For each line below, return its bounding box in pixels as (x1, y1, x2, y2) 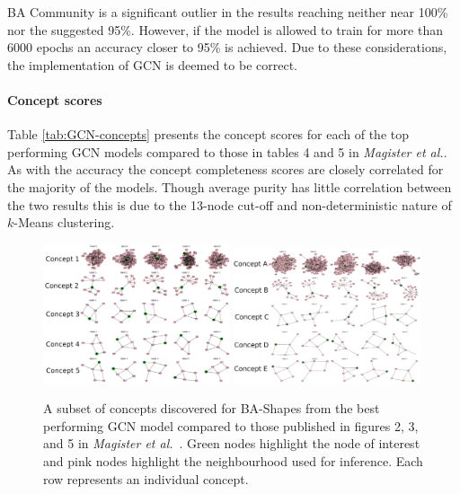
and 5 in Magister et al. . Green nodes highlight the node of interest (43, 434, 420, 453)
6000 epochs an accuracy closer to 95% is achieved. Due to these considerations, (7, 38, 447, 57)
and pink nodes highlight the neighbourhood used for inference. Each (43, 451, 423, 470)
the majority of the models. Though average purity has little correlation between (7, 177, 452, 196)
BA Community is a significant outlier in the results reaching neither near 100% (7, 3, 448, 21)
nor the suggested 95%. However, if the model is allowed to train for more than (7, 20, 443, 39)
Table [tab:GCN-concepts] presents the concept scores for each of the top (7, 125, 409, 144)
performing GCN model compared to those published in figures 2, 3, (43, 416, 419, 435)
